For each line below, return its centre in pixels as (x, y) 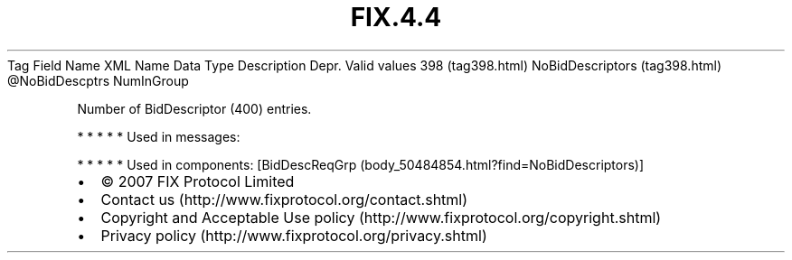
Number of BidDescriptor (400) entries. (194, 108)
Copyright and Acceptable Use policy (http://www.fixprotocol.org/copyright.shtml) (381, 217)
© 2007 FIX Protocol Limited (198, 181)
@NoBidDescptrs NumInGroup (98, 80)
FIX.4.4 (396, 17)
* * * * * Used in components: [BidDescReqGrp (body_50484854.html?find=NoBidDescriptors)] (361, 164)
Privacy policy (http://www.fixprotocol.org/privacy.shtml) (294, 235)
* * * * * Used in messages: (159, 136)
